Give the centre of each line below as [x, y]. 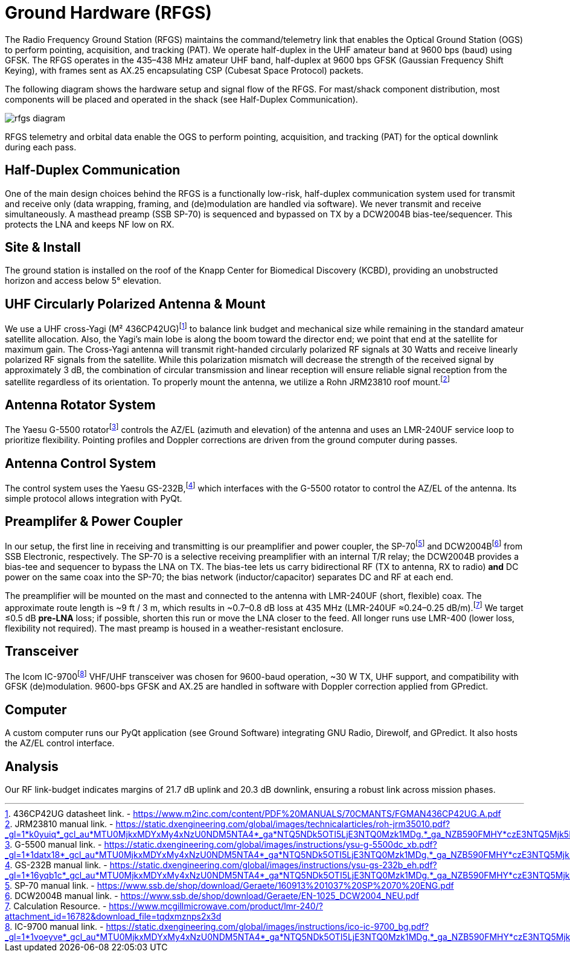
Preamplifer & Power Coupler [94, 522]
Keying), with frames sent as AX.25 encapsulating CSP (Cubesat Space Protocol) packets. [184, 70]
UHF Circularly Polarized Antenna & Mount [135, 304]
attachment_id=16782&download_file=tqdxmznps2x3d [113, 916]
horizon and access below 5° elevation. [83, 281]
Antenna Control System [81, 463]
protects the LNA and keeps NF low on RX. [90, 224]
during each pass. [41, 147]
